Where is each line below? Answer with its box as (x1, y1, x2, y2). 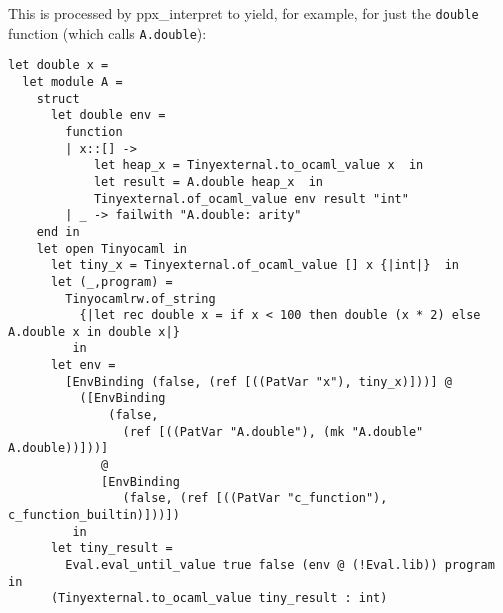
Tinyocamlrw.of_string (65, 291, 216, 306)
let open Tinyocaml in (36, 241, 187, 256)
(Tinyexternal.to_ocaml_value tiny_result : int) (50, 591, 388, 606)
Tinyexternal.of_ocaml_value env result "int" (93, 191, 409, 206)
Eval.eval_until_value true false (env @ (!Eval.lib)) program (65, 558, 495, 572)
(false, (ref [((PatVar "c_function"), (122, 491, 388, 506)
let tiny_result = (50, 541, 173, 556)
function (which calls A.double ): (8, 22, 207, 43)
